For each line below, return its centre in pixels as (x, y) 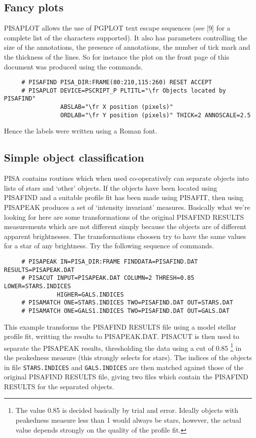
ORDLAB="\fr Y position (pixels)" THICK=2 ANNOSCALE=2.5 (156, 115)
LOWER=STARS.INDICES (38, 286)
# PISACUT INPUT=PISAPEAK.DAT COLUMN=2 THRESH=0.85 (108, 278)
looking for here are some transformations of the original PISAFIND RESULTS (124, 217)
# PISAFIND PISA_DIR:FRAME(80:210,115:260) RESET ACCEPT (117, 83)
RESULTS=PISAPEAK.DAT (39, 270)
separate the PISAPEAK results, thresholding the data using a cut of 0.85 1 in (123, 347)
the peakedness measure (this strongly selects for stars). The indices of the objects (128, 357)
